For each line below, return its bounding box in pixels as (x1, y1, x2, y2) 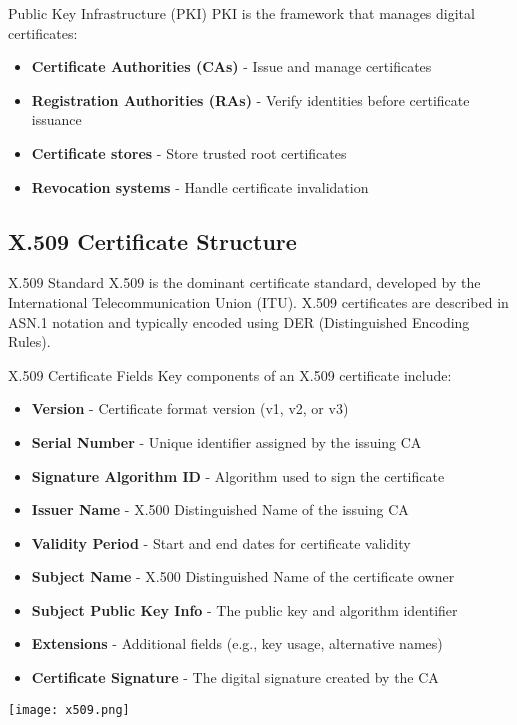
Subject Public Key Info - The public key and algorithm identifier (31, 599, 458, 620)
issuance (31, 109, 82, 130)
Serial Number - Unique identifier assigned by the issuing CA (31, 431, 422, 452)
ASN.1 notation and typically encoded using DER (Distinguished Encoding (8, 311, 470, 332)
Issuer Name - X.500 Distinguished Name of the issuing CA (31, 499, 409, 520)
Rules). (8, 331, 51, 352)
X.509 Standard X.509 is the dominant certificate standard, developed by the (8, 272, 481, 293)
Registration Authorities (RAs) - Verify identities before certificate (31, 89, 470, 110)
